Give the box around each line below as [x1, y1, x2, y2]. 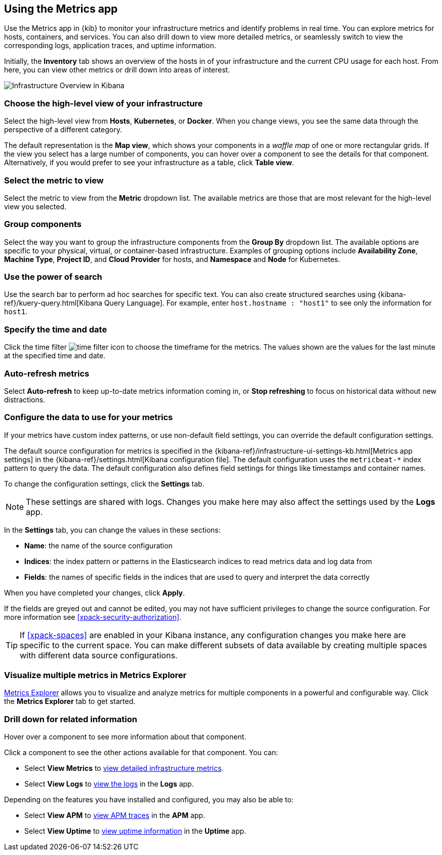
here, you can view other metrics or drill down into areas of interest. [4, 65, 230, 75]
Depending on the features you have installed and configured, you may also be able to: [4, 795, 294, 804]
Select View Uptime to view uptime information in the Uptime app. [24, 827, 247, 836]
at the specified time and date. [4, 351, 106, 360]
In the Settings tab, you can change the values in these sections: [4, 525, 221, 534]
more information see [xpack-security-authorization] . [4, 612, 182, 621]
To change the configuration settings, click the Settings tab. [4, 479, 205, 488]
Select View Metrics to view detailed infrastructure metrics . [24, 764, 224, 773]
